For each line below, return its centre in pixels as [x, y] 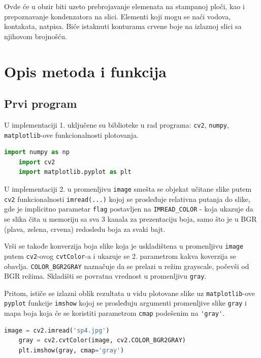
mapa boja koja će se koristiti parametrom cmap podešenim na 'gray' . [115, 313]
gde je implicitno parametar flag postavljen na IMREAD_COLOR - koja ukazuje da [129, 209]
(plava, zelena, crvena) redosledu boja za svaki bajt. [85, 229]
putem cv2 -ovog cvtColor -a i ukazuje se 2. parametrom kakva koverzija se [120, 256]
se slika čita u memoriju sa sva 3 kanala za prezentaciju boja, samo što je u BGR [130, 219]
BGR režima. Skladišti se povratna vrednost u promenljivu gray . [105, 276]
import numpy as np [37, 152]
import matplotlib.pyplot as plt [75, 172]
